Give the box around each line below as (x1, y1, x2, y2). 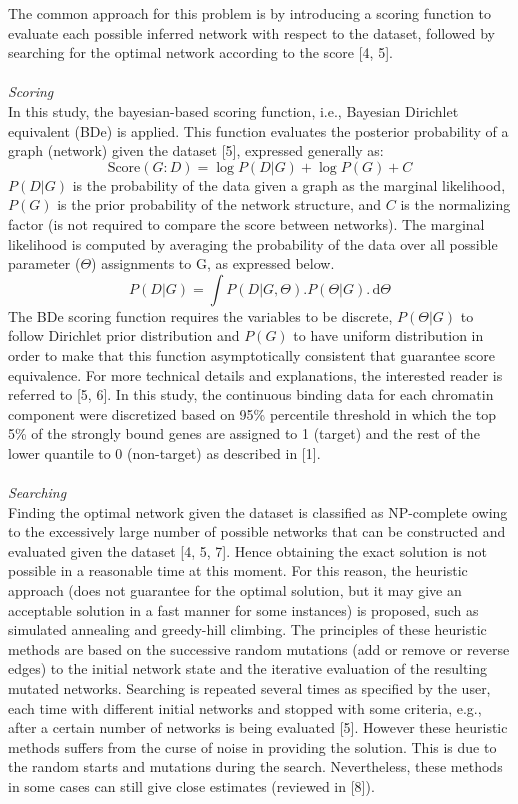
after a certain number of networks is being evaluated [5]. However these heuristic (8, 717, 508, 738)
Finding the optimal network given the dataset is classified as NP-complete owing (8, 501, 508, 522)
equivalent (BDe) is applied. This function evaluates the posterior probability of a (8, 120, 509, 141)
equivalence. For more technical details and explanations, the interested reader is (8, 364, 503, 385)
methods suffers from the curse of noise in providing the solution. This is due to (8, 736, 497, 757)
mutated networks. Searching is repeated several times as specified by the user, (8, 678, 491, 698)
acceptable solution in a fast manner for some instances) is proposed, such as (8, 599, 479, 620)
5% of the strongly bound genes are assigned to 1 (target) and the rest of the (8, 423, 480, 444)
